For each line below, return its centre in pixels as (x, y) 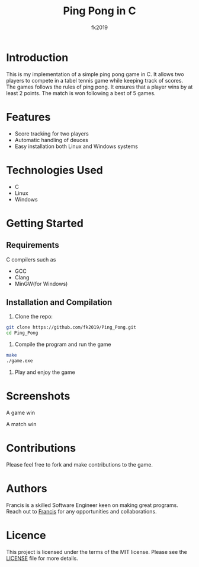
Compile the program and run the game (63, 344)
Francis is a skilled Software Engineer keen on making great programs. (92, 505)
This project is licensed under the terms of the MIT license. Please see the (97, 552)
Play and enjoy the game (45, 372)
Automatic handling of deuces (52, 140)
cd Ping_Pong (22, 333)
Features (28, 117)
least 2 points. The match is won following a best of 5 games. (81, 93)
